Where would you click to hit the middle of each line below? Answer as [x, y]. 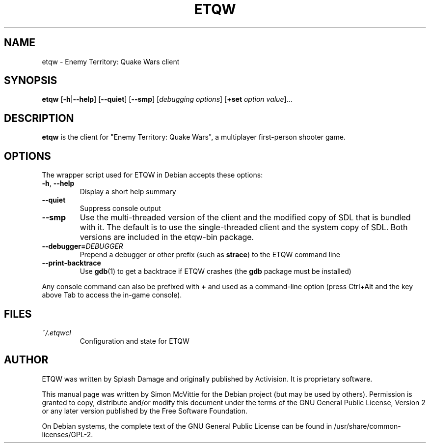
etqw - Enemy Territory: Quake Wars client [111, 61]
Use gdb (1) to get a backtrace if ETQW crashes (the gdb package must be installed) [215, 271]
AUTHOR [26, 360]
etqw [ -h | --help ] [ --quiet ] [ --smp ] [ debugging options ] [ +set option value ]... [167, 99]
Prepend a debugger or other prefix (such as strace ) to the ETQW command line [210, 255]
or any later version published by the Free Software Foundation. [145, 411]
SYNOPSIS [31, 81]
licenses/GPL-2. [67, 434]
